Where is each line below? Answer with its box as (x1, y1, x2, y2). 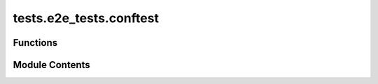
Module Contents (13, 59, 90, 71)
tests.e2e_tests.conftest (13, 10, 159, 26)
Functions (13, 37, 58, 49)
